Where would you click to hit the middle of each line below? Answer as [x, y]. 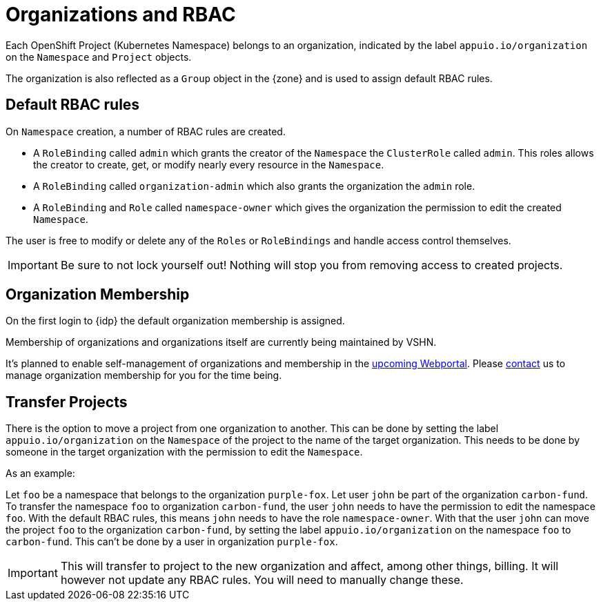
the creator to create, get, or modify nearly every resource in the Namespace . [209, 164]
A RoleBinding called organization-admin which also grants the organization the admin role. [254, 186]
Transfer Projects [67, 402]
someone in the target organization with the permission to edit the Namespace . [184, 452]
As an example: [40, 473]
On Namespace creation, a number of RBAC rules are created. [146, 131]
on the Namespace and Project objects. [99, 57]
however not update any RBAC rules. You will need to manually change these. [262, 580]
